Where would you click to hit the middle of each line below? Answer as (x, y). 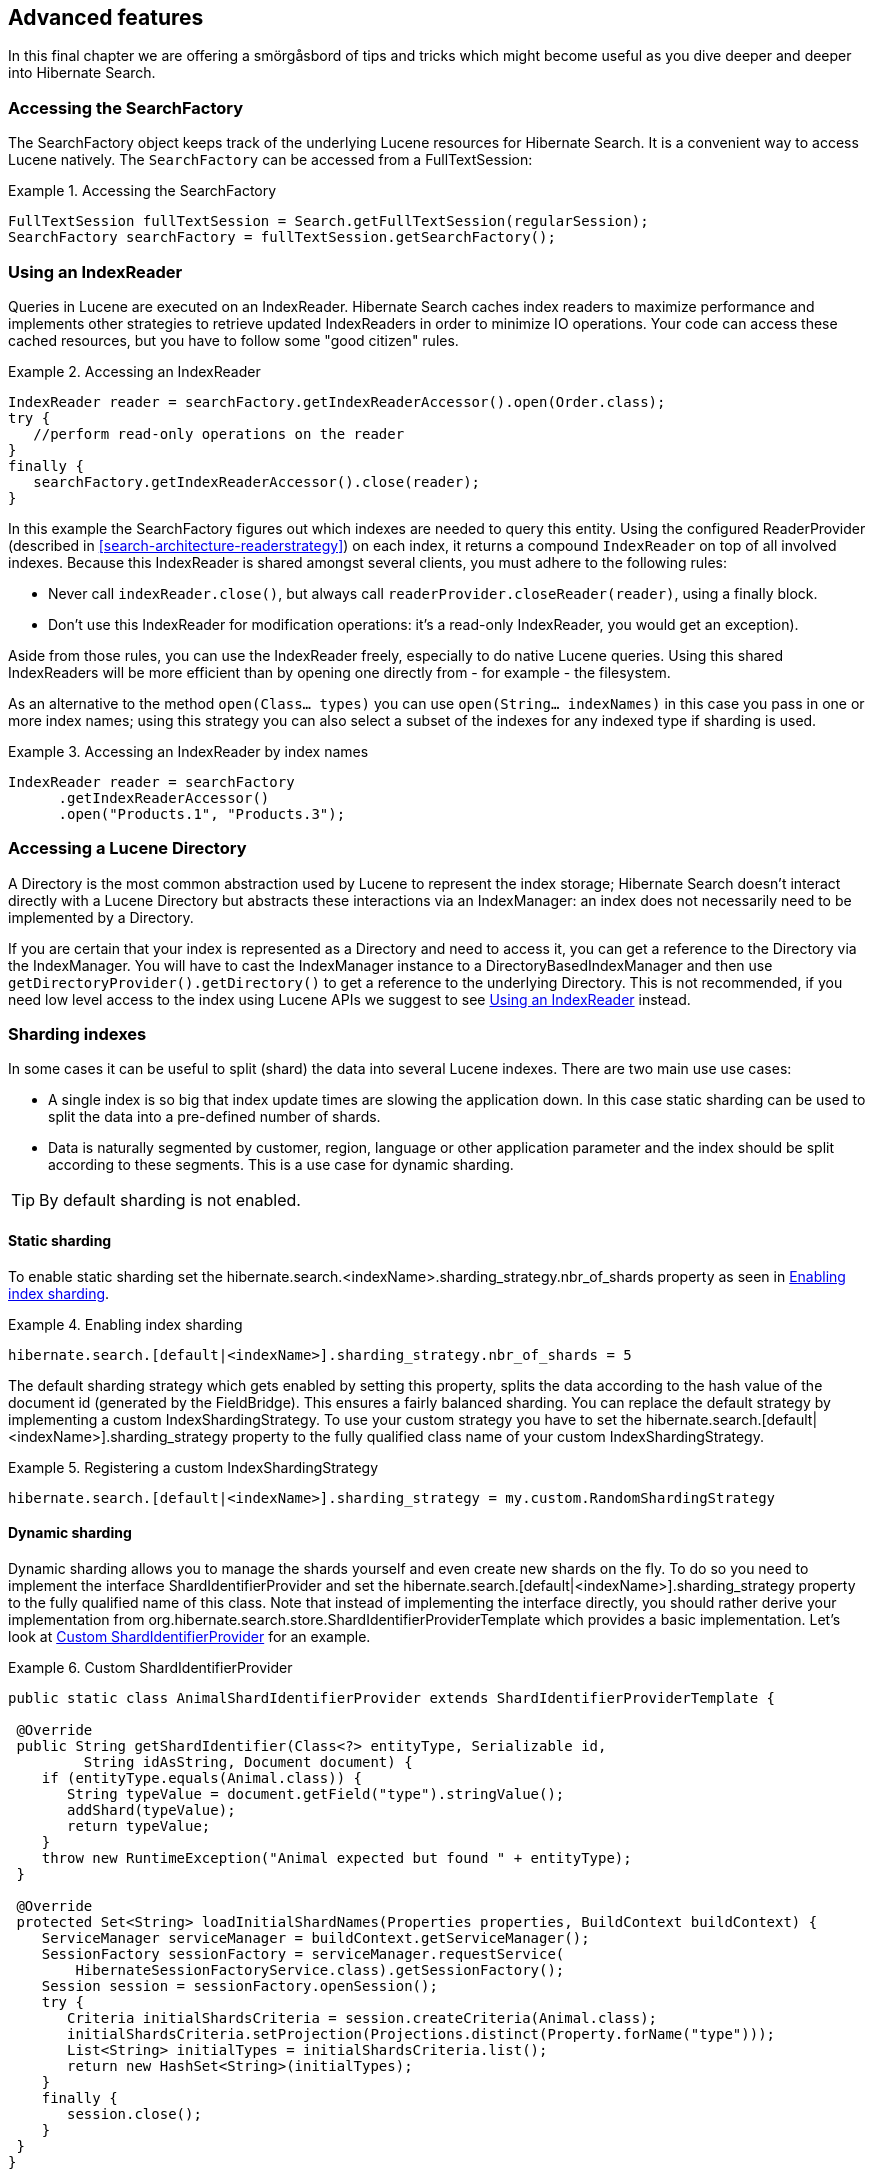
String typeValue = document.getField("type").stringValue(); (316, 1793)
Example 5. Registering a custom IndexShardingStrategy (193, 1467)
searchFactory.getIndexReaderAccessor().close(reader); (257, 481)
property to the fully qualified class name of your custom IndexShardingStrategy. (498, 1436)
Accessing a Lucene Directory (127, 848)
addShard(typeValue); (151, 1809)
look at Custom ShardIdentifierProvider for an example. (189, 1636)
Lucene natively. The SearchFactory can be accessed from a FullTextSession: (270, 160)
